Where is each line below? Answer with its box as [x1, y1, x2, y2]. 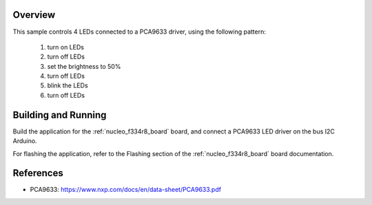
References [12, 167, 63, 179]
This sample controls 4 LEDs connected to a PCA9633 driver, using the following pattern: [12, 28, 267, 36]
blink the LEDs [47, 81, 89, 89]
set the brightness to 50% [47, 62, 121, 70]
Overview [12, 9, 56, 21]
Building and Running [12, 109, 107, 120]
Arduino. [12, 137, 37, 145]
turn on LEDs [47, 43, 84, 51]
